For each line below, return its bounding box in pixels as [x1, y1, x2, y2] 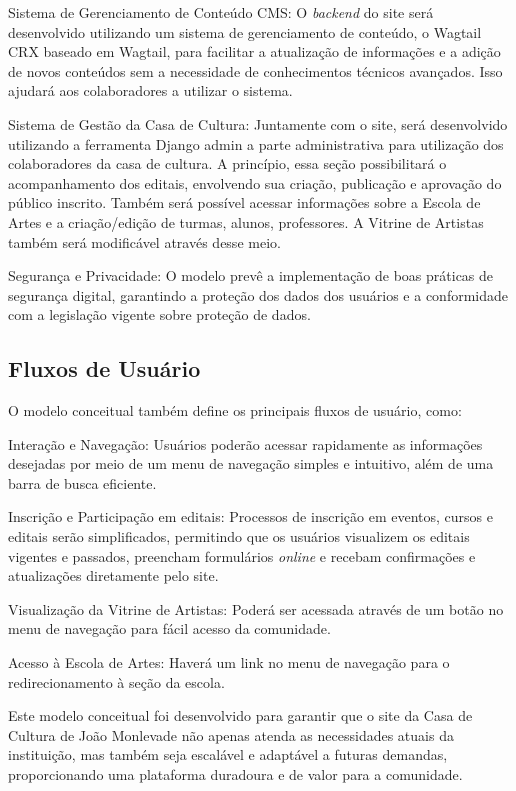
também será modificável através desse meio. [8, 231, 281, 252]
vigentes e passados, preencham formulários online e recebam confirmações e [8, 545, 476, 566]
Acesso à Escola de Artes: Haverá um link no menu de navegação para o [8, 652, 450, 673]
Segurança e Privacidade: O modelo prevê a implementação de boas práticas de [8, 265, 494, 286]
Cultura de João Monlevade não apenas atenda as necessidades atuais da [8, 724, 454, 745]
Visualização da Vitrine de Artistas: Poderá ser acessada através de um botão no [8, 598, 504, 619]
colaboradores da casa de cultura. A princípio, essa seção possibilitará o [8, 153, 447, 174]
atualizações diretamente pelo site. [8, 565, 219, 586]
